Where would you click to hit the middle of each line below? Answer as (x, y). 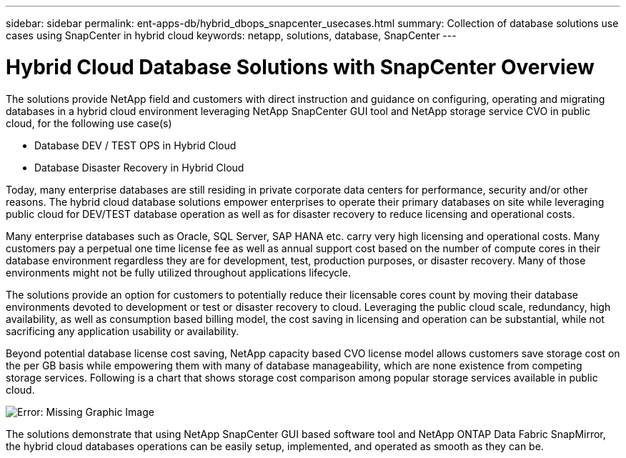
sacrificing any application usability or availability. (123, 331)
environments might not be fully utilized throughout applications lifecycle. (178, 272)
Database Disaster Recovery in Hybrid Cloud (139, 167)
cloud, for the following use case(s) (89, 123)
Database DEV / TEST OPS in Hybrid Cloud (135, 145)
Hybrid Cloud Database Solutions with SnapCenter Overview (300, 67)
